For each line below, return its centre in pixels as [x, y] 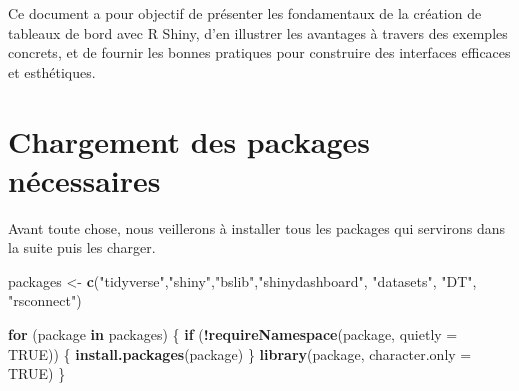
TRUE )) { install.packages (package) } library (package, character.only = [240, 353]
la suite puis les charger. [82, 247]
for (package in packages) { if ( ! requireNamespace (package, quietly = [233, 334]
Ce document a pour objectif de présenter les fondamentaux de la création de [245, 13]
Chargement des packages [189, 140]
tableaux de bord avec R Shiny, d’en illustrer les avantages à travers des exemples [258, 32]
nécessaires [84, 179]
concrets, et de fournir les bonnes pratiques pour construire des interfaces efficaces [259, 52]
